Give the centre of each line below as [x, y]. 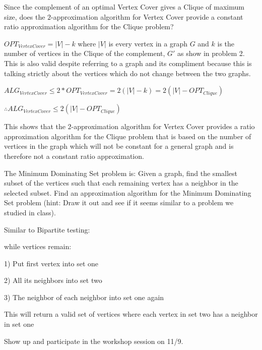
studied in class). [30, 212]
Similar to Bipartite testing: [47, 229]
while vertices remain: [38, 246]
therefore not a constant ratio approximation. [74, 156]
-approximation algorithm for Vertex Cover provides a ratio [163, 126]
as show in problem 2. [211, 53]
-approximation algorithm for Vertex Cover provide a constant [147, 16]
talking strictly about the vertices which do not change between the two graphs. [127, 73]
